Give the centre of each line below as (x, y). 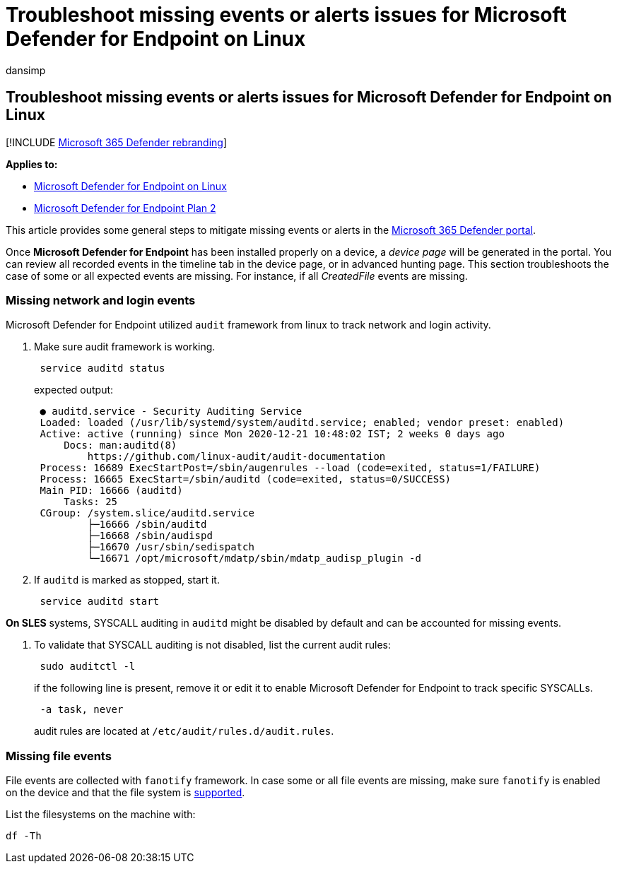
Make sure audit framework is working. (125, 347)
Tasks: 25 (91, 502)
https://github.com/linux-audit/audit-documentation (236, 457)
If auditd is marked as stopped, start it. (127, 580)
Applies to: (32, 164)
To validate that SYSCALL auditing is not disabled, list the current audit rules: (212, 645)
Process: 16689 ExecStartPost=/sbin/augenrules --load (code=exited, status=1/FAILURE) (290, 468)
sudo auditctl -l (88, 667)
